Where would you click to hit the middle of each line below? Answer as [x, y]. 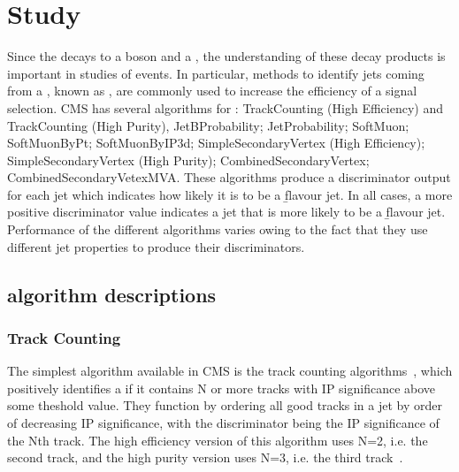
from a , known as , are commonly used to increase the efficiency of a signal [212, 91]
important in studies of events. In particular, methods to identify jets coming [216, 73]
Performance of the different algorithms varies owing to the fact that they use [218, 229]
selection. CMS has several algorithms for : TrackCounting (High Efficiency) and [225, 107]
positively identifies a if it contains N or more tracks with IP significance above [222, 388]
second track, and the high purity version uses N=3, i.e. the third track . [205, 457]
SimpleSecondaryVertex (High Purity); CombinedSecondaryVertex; [188, 160]
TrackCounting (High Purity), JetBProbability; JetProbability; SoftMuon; [208, 125]
